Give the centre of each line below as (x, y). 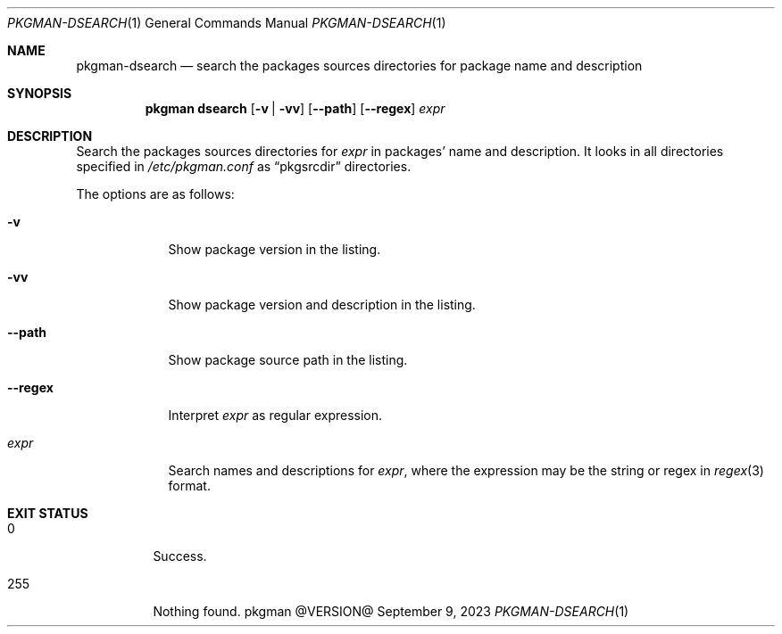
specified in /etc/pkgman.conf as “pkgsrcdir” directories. (244, 166)
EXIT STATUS (48, 513)
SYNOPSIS (40, 93)
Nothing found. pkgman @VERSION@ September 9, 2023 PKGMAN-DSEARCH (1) (391, 611)
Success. (180, 556)
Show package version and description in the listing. (322, 305)
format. (189, 486)
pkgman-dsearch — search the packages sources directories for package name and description (359, 66)
